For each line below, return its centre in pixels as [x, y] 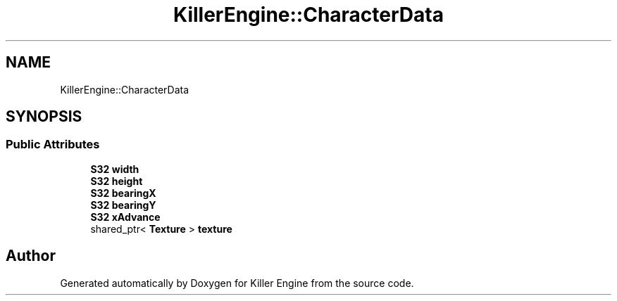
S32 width [115, 169]
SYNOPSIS [44, 117]
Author [31, 256]
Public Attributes [53, 145]
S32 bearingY [123, 205]
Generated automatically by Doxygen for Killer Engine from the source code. [237, 283]
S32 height [117, 181]
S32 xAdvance [125, 217]
